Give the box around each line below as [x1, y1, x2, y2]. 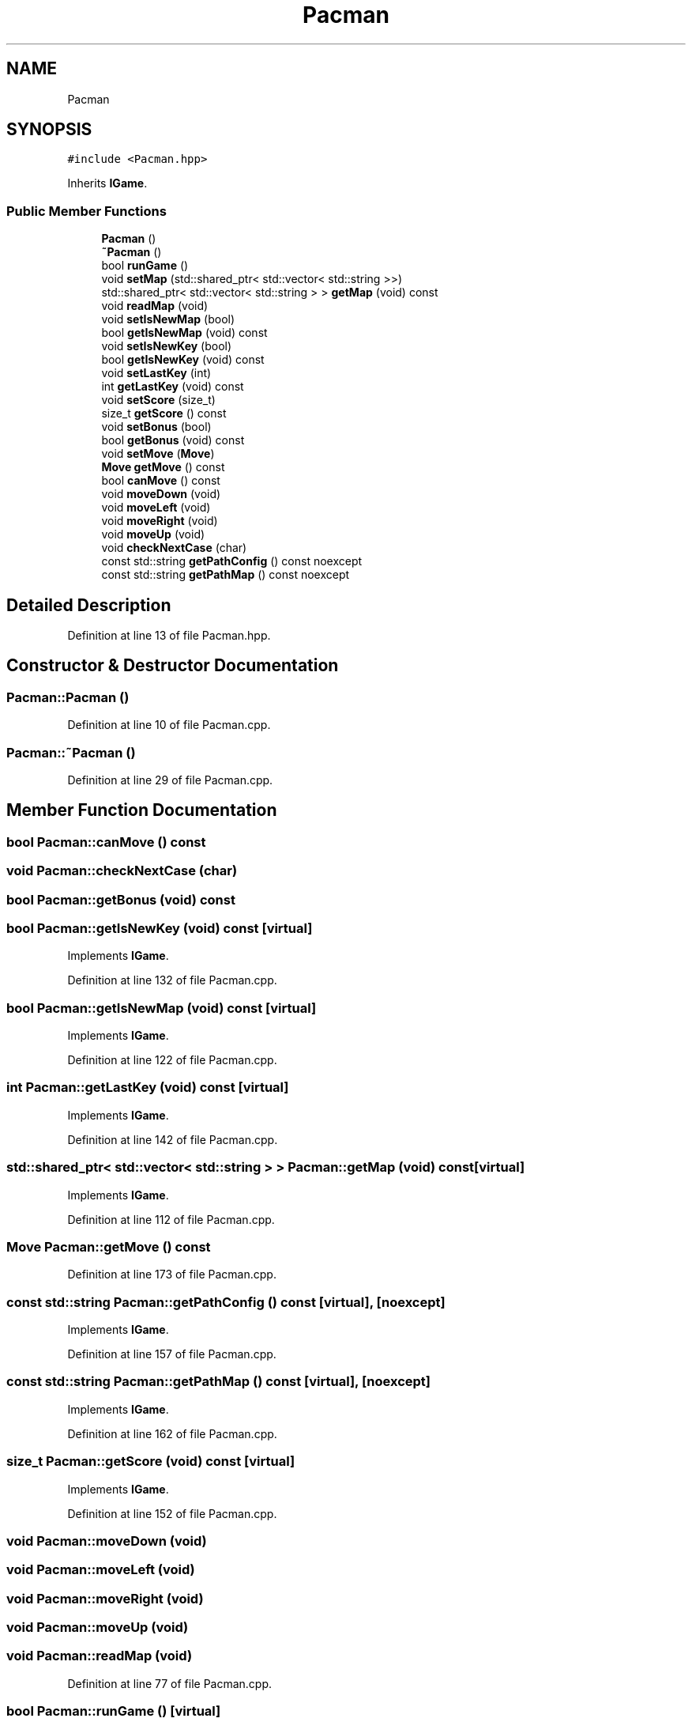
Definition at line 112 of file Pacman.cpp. [67, 1212, 275, 1226]
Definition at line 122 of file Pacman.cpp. [67, 1053, 277, 1067]
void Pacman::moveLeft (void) [6, 1562, 195, 1578]
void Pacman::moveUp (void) [6, 1619, 189, 1636]
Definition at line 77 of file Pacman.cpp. [67, 1676, 273, 1690]
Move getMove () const [101, 460, 225, 474]
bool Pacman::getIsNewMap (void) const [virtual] [6, 999, 317, 1016]
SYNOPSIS [6, 119, 92, 140]
